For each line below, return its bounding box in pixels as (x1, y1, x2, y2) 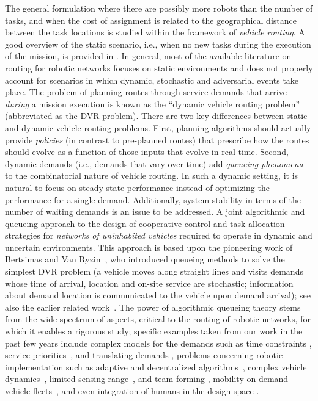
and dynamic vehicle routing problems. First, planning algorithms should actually (5, 121, 311, 134)
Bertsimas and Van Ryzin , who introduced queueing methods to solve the (5, 253, 285, 266)
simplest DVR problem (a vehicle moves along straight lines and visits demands (5, 265, 303, 278)
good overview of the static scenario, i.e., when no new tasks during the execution (5, 37, 311, 50)
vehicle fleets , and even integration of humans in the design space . (5, 385, 259, 397)
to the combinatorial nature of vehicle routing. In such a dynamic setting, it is (5, 169, 298, 182)
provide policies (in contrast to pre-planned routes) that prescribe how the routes (5, 133, 309, 146)
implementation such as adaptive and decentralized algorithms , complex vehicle (5, 360, 307, 373)
